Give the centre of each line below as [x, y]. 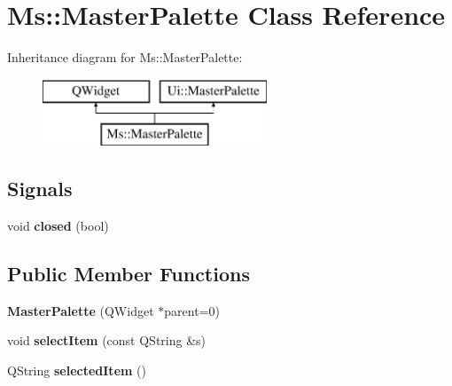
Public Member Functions [129, 274]
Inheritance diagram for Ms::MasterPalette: [125, 57]
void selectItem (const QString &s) [107, 340]
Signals [40, 189]
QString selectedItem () [77, 370]
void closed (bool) [58, 226]
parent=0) [192, 310]
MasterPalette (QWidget [81, 310]
